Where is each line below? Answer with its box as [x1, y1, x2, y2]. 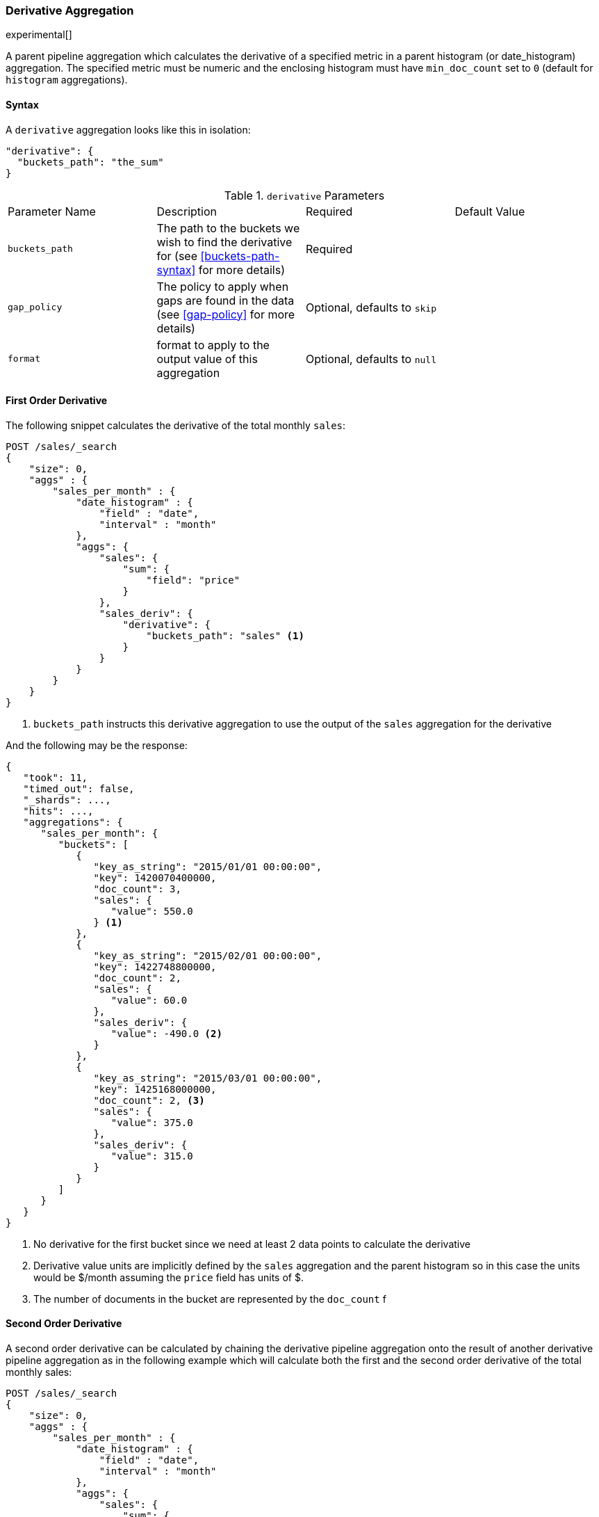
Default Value [454, 204, 525, 218]
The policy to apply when [156, 279, 289, 294]
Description [156, 204, 217, 218]
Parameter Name [8, 204, 96, 218]
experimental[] [6, 29, 72, 41]
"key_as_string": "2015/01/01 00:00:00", [93, 860, 322, 872]
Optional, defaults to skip [306, 300, 437, 314]
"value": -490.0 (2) [110, 1027, 222, 1039]
